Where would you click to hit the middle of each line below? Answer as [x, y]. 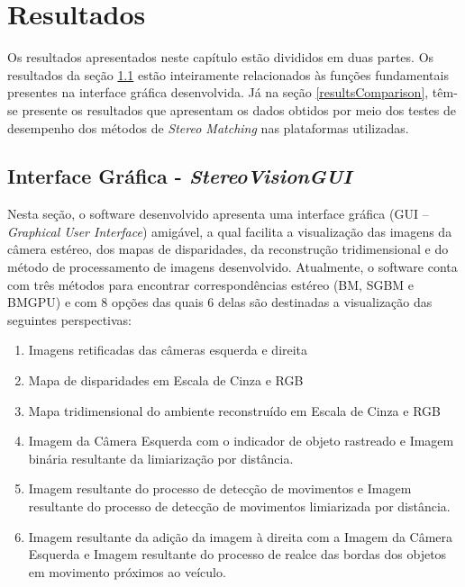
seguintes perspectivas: [69, 319]
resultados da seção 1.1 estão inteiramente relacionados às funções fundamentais [228, 74]
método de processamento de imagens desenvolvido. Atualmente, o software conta [232, 267]
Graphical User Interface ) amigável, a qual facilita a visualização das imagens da [230, 231]
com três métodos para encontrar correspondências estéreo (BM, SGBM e [211, 284]
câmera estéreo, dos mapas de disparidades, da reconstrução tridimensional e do [228, 249]
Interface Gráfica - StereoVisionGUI [180, 176]
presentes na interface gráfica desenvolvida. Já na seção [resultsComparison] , [218, 92]
